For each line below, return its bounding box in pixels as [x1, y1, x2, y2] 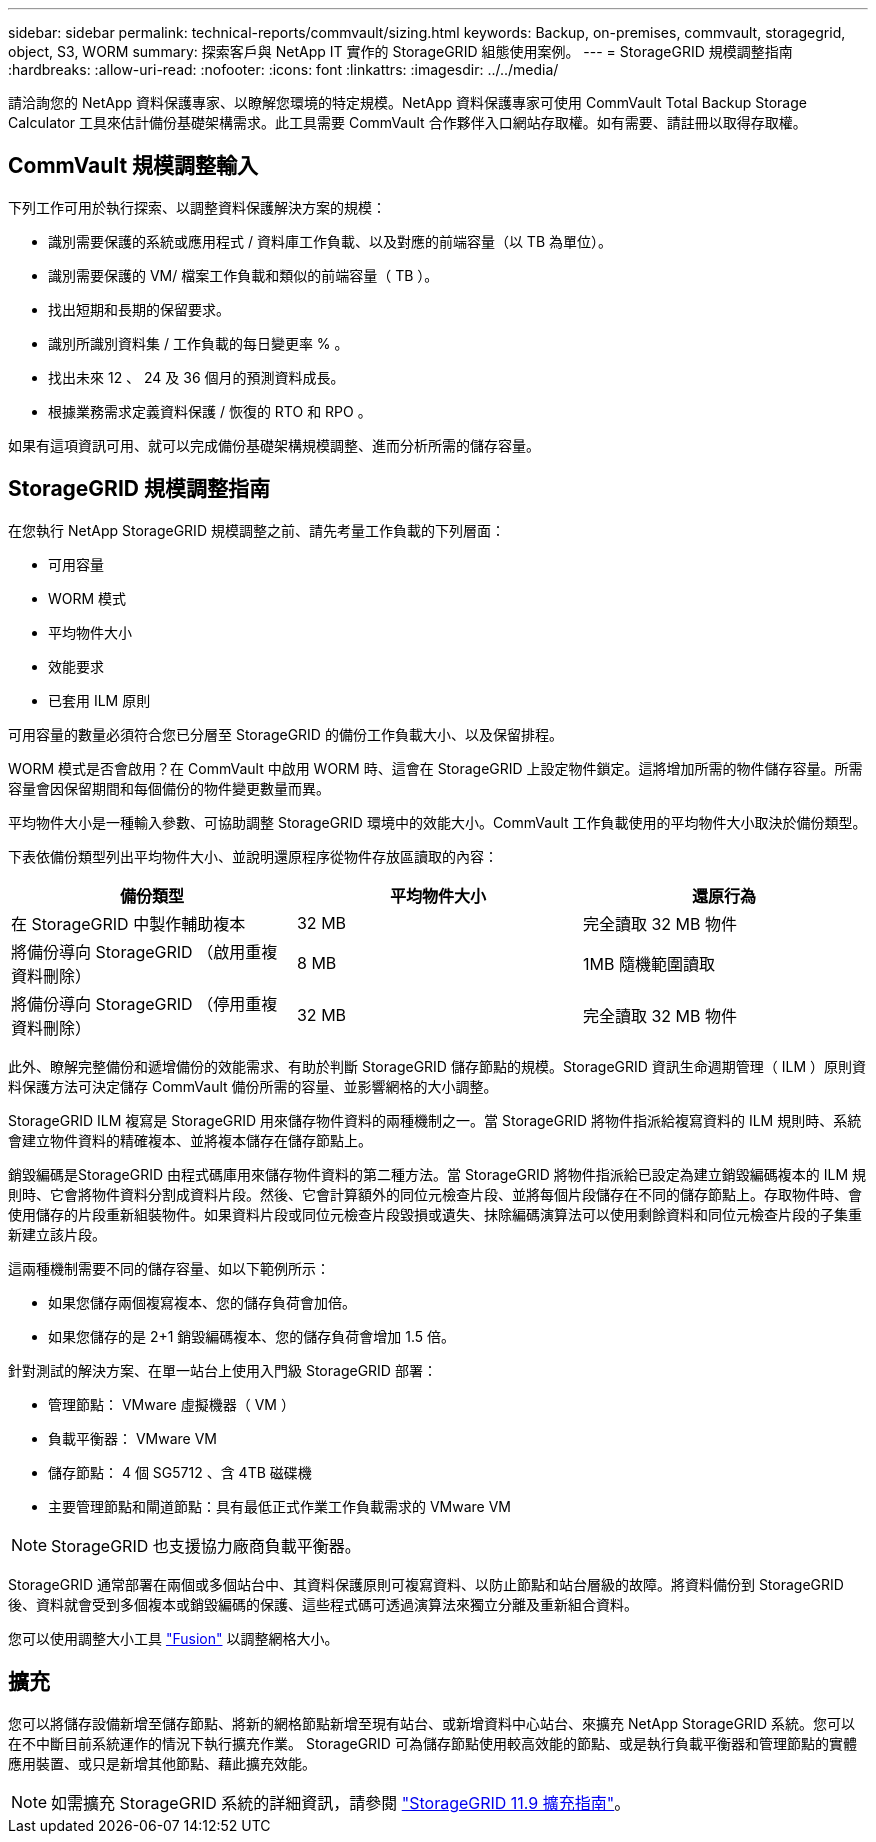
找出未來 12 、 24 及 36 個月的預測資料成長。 [48, 368, 345, 386]
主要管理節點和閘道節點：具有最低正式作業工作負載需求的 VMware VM [48, 1497, 512, 1515]
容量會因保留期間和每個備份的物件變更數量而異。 [8, 779, 330, 797]
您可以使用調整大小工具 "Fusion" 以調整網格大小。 [8, 1629, 339, 1647]
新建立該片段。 [8, 1225, 106, 1243]
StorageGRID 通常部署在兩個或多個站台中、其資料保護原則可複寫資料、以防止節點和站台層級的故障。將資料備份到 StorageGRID [8, 1575, 844, 1593]
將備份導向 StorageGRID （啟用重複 [11, 941, 278, 962]
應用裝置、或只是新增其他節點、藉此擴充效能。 [8, 1754, 316, 1772]
